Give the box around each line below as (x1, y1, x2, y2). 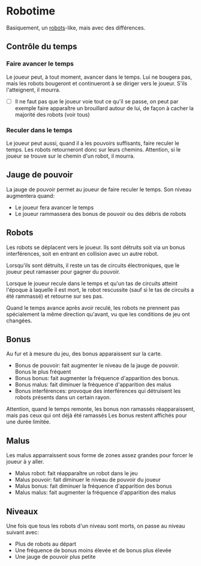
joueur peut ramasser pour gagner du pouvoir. (6, 268, 121, 275)
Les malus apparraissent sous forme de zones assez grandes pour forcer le (6, 452, 193, 459)
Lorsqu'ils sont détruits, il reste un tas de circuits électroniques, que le (6, 262, 180, 269)
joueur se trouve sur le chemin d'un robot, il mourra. (6, 152, 135, 159)
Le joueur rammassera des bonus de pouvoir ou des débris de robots (14, 210, 187, 217)
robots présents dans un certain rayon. (14, 394, 111, 401)
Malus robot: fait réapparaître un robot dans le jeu (14, 470, 138, 477)
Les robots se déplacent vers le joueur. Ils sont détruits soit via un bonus (6, 244, 185, 251)
